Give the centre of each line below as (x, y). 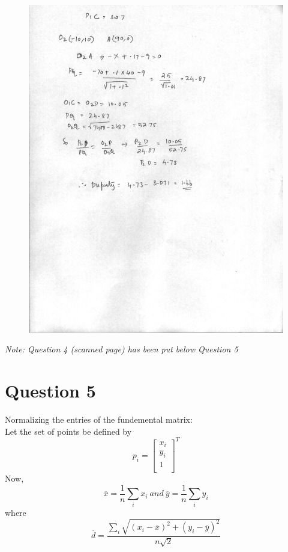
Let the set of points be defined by (68, 431)
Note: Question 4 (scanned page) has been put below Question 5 (121, 349)
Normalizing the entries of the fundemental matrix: (99, 419)
